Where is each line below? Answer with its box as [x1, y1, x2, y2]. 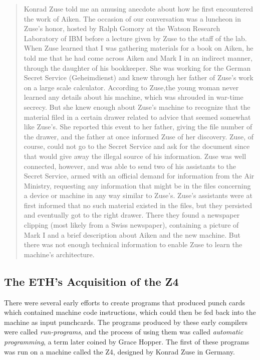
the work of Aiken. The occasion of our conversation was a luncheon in [24, 13, 241, 24]
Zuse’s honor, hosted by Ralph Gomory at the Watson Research [24, 23, 220, 34]
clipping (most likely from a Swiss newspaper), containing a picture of [24, 220, 239, 230]
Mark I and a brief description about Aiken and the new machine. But [24, 229, 240, 240]
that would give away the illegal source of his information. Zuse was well [24, 150, 246, 161]
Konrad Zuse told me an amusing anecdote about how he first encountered [24, 4, 253, 14]
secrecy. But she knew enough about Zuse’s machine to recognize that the [24, 101, 250, 112]
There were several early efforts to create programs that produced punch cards [4, 297, 245, 307]
